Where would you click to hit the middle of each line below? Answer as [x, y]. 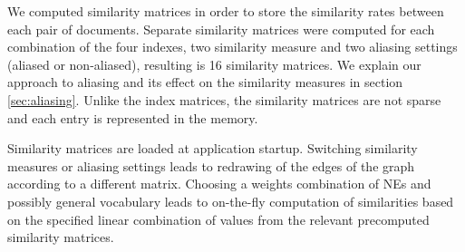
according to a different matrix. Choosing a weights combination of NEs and [219, 184]
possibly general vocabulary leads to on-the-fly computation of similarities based [231, 201]
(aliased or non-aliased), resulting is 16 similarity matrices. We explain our [214, 64]
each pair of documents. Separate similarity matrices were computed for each [221, 29]
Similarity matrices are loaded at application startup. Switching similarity [213, 148]
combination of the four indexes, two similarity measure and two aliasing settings [232, 47]
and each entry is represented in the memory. [133, 117]
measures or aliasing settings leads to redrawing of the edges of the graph [211, 165]
